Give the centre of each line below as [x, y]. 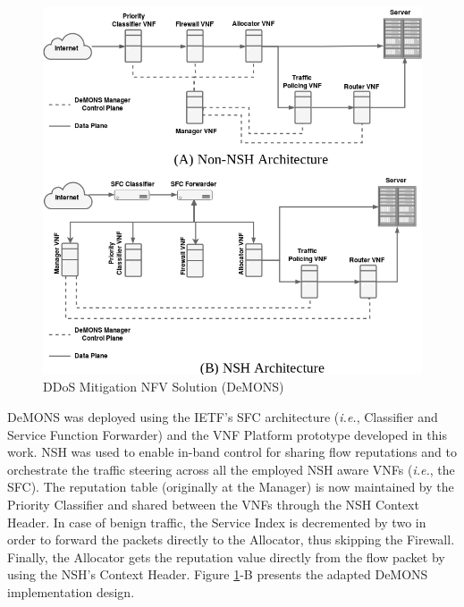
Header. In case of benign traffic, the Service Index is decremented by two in [217, 522]
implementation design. [71, 591]
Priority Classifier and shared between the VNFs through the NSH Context [213, 504]
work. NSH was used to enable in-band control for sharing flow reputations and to [232, 452]
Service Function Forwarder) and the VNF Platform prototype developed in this [227, 434]
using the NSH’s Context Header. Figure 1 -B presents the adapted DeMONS [218, 574]
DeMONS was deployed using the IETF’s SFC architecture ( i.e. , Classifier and [223, 417]
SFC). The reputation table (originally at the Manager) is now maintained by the [231, 487]
